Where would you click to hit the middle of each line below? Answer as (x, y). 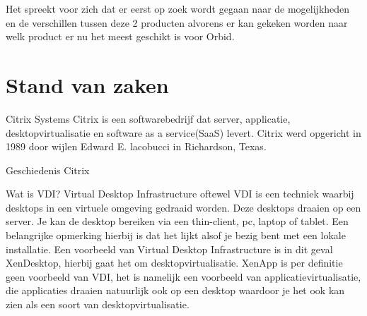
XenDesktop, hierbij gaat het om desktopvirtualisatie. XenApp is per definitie (174, 263)
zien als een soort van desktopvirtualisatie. (98, 304)
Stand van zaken (87, 84)
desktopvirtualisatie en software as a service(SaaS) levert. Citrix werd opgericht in (183, 132)
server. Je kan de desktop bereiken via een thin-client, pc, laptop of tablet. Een (177, 221)
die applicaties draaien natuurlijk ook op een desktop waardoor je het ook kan (175, 290)
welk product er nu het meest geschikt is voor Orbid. (120, 36)
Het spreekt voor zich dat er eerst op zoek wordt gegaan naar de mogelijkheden (178, 8)
